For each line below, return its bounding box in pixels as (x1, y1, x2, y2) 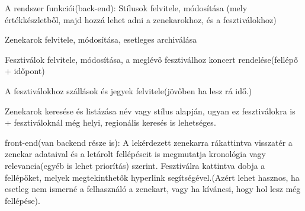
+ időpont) (5, 65, 45, 77)
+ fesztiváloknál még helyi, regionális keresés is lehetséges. (5, 116, 216, 129)
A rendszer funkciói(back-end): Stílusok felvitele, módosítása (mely (5, 2, 248, 14)
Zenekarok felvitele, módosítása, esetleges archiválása (5, 33, 197, 46)
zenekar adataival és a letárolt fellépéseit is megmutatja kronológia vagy (5, 148, 266, 160)
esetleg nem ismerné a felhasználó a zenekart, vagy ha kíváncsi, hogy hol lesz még (5, 183, 301, 195)
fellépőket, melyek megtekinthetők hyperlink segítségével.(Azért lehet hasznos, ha (5, 171, 300, 183)
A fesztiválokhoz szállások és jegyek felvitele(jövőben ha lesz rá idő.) (5, 84, 252, 97)
